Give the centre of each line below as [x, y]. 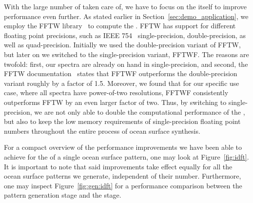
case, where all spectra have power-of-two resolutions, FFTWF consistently [116, 92]
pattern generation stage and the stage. [63, 195]
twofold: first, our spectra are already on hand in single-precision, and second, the [126, 64]
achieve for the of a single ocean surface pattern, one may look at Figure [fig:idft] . [126, 156]
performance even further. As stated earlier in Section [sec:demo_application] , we [126, 16]
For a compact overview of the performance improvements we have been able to [123, 147]
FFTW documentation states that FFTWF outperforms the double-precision [121, 73]
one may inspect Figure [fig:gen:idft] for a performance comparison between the [123, 185]
